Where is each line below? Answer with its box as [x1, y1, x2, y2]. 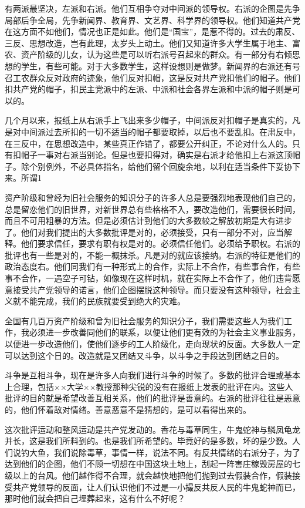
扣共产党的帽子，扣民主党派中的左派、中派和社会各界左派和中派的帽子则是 [5, 83, 292, 95]
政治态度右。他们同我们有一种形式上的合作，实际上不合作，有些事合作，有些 [5, 260, 300, 272]
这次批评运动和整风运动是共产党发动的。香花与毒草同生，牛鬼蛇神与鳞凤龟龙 [5, 423, 300, 435]
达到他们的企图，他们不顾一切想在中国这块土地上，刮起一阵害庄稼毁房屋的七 [5, 457, 300, 470]
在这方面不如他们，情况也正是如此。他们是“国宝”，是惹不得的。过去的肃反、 [5, 25, 300, 38]
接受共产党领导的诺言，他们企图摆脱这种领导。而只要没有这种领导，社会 [12, 283, 292, 295]
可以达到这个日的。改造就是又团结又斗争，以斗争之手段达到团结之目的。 [5, 349, 284, 361]
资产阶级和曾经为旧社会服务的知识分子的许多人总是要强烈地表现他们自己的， [5, 191, 300, 203]
